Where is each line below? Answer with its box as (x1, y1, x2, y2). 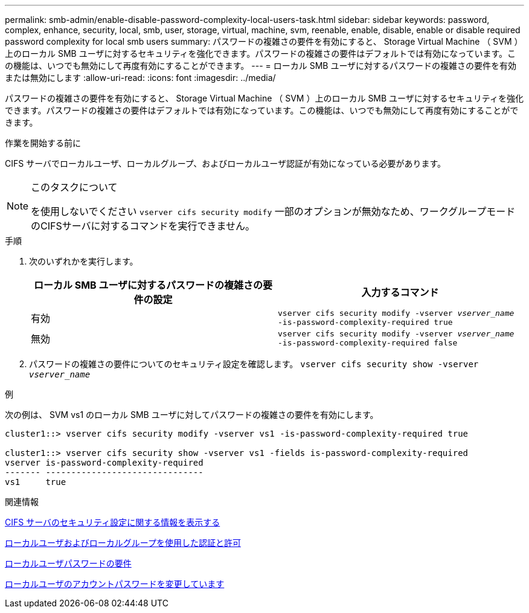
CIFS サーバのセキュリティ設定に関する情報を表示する (5, 517, 220, 527)
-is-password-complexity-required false (278, 338, 458, 347)
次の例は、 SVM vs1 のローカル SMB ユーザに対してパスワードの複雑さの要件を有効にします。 (5, 409, 379, 420)
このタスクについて (31, 181, 118, 193)
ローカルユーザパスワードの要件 (5, 558, 132, 568)
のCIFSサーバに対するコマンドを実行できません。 (31, 220, 255, 232)
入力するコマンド (361, 286, 439, 298)
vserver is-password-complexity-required (5, 458, 204, 467)
